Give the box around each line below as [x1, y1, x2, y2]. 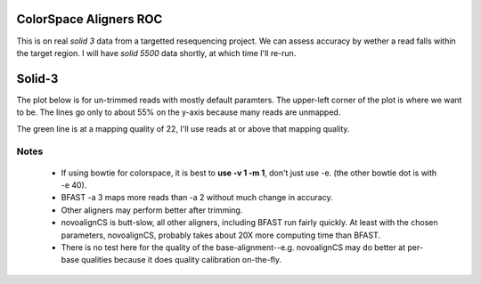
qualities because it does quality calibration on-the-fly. [81, 255, 282, 265]
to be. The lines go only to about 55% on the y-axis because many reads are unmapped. [16, 107, 341, 118]
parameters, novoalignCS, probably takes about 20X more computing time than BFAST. [61, 230, 381, 240]
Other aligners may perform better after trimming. [61, 205, 243, 215]
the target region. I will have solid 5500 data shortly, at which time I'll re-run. [16, 47, 297, 58]
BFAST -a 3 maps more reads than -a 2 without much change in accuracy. [61, 192, 333, 203]
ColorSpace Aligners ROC [16, 12, 163, 27]
